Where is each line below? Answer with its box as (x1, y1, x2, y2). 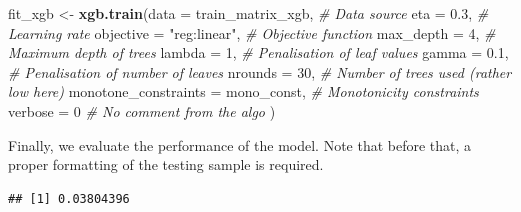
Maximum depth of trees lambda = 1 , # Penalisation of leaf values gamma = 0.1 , (8, 42, 509, 63)
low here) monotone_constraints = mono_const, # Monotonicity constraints (8, 81, 479, 102)
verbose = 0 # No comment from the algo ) (8, 100, 276, 121)
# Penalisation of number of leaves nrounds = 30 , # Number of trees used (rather (8, 61, 512, 82)
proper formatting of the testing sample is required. (8, 154, 324, 175)
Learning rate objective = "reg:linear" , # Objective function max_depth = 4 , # (8, 22, 496, 43)
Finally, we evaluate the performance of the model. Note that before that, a (8, 134, 472, 155)
